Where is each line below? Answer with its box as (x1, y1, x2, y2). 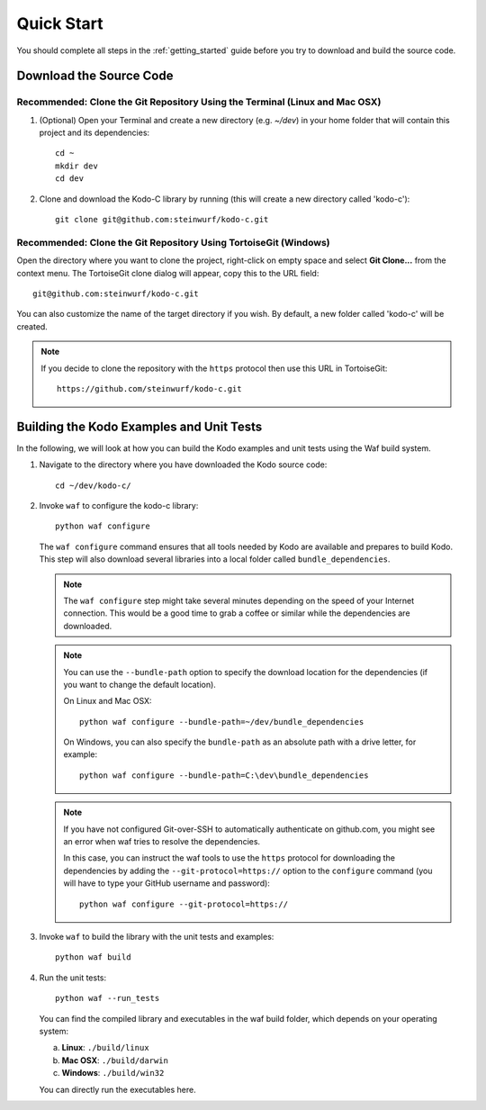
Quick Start (16, 14, 103, 33)
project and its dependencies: (39, 127, 150, 139)
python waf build (55, 952, 131, 962)
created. (16, 320, 49, 332)
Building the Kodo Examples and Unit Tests (16, 419, 263, 434)
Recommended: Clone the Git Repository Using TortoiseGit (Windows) (16, 236, 330, 248)
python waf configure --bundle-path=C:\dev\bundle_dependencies (79, 770, 369, 781)
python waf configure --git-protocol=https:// (79, 898, 288, 909)
